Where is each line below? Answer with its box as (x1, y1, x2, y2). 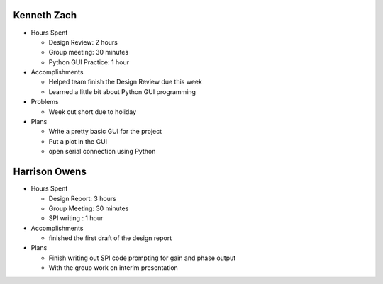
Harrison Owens (13, 166, 87, 178)
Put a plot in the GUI (48, 137, 108, 145)
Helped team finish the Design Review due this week (48, 78, 202, 86)
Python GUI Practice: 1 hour (48, 57, 130, 67)
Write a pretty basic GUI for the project (48, 127, 162, 136)
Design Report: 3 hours (48, 194, 117, 203)
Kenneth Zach (13, 9, 77, 21)
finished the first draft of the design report (48, 234, 172, 242)
